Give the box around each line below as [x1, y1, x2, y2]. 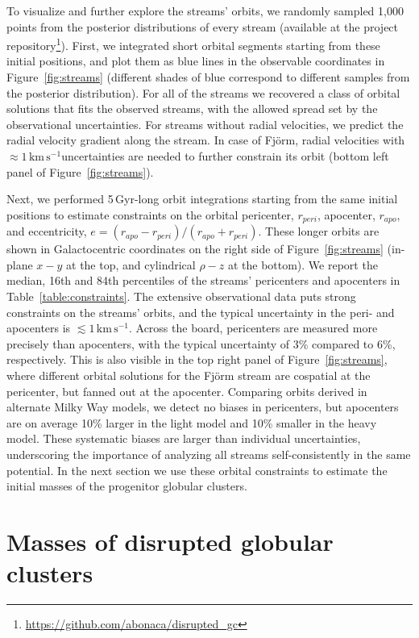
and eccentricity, [6, 223, 87, 240]
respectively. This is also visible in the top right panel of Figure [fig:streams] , [6, 351, 388, 368]
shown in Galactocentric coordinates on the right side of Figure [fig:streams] [6, 240, 384, 257]
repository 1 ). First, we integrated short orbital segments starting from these [6, 35, 380, 53]
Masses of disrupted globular [6, 524, 334, 557]
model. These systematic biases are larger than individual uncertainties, [6, 430, 361, 447]
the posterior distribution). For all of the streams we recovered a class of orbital [6, 84, 400, 101]
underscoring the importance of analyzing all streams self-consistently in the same [6, 445, 411, 462]
